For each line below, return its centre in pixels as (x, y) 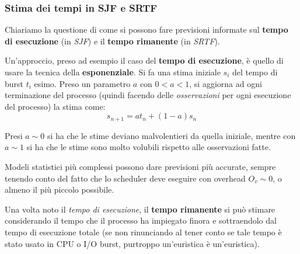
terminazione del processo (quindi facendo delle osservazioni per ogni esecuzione (148, 95)
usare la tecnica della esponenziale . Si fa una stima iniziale (113, 72)
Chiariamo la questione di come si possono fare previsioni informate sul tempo (146, 29)
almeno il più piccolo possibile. (60, 189)
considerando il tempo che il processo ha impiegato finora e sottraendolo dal (141, 220)
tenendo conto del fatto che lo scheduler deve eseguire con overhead (125, 178)
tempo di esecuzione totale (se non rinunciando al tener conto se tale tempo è (143, 232)
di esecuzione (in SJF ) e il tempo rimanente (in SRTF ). (112, 41)
